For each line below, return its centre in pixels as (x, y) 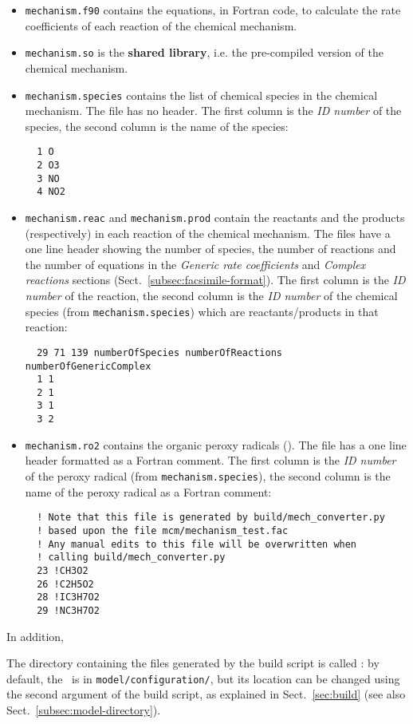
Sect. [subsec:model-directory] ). (84, 709)
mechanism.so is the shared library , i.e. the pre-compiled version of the (204, 52)
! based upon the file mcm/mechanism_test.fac (163, 530)
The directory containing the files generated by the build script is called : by (193, 663)
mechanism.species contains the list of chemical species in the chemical (201, 95)
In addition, (35, 636)
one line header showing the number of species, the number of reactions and (210, 249)
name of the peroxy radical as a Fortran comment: (148, 491)
